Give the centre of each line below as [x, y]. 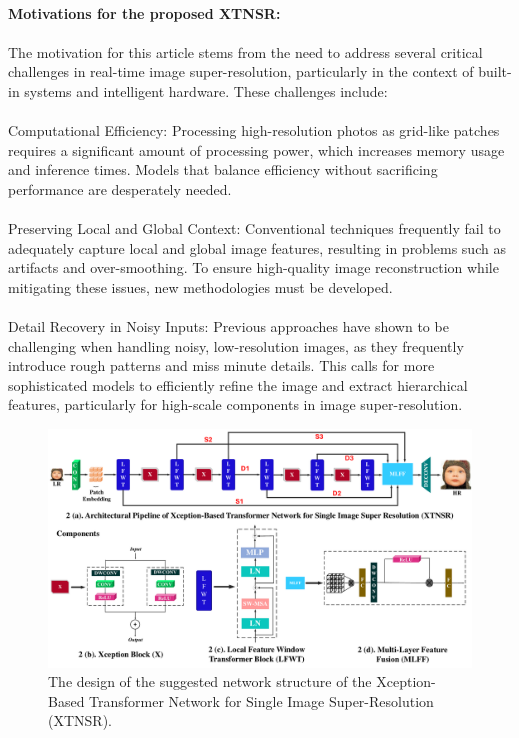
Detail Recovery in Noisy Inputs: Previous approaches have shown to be [228, 326]
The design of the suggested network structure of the [210, 681]
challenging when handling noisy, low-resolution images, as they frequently [236, 345]
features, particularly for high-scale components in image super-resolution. [235, 404]
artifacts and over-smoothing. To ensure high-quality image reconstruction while [253, 267]
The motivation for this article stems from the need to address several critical [245, 51]
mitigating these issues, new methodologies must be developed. [200, 286]
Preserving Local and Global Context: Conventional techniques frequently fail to [254, 228]
